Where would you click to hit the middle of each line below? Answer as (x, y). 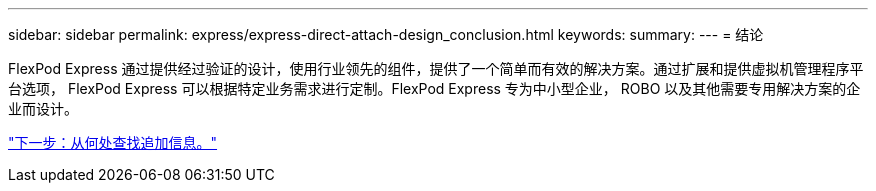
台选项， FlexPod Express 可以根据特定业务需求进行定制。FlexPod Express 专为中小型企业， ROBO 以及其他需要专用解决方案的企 (434, 88)
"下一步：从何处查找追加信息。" (113, 142)
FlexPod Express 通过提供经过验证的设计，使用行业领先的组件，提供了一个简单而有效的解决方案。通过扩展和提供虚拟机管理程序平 (436, 68)
